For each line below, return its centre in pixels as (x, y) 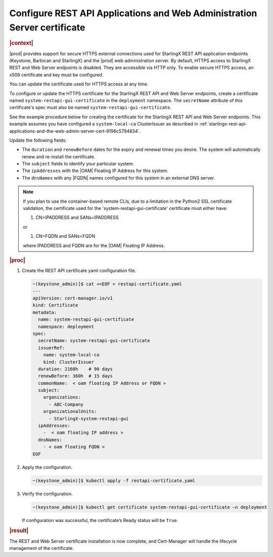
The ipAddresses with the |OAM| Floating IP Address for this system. (95, 171)
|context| (21, 43)
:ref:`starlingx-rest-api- (223, 124)
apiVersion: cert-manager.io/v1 (73, 298)
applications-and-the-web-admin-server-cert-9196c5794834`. (75, 131)
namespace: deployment (66, 327)
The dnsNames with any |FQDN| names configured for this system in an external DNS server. (118, 178)
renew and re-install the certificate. (59, 156)
